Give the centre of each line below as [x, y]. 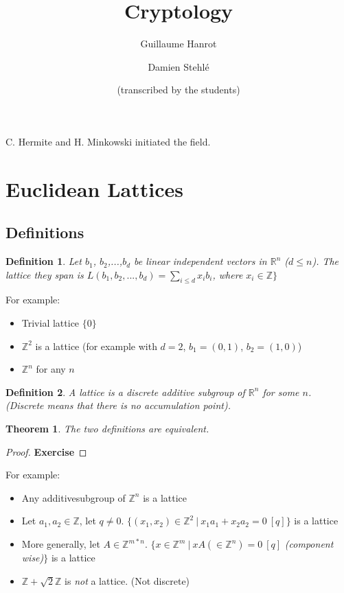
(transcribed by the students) [179, 90]
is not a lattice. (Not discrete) [127, 580]
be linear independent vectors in [200, 261]
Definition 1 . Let [44, 261]
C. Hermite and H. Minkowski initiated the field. [108, 141]
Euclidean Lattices [94, 188]
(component [309, 544]
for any [51, 369]
